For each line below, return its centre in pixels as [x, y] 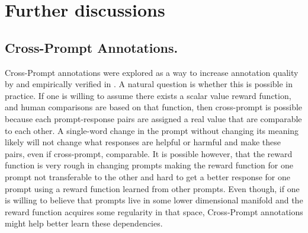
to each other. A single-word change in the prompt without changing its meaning [152, 130]
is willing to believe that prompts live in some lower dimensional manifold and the [154, 200]
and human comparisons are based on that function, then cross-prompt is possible [154, 107]
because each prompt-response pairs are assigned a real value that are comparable [153, 118]
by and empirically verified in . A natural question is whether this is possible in [149, 84]
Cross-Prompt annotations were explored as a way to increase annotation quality [152, 72]
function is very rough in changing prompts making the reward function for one [149, 165]
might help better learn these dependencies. [84, 223]
